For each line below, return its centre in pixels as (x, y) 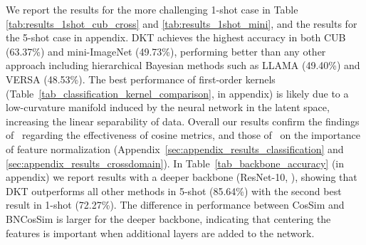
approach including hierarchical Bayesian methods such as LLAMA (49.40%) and (183, 65)
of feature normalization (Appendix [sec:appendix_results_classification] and (175, 148)
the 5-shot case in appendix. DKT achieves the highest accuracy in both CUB (176, 37)
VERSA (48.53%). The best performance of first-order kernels (141, 79)
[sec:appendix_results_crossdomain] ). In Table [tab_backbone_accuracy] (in (175, 163)
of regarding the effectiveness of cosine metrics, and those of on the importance (183, 135)
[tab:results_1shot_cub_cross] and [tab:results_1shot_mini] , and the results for (182, 23)
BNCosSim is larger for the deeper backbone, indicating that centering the (168, 218)
